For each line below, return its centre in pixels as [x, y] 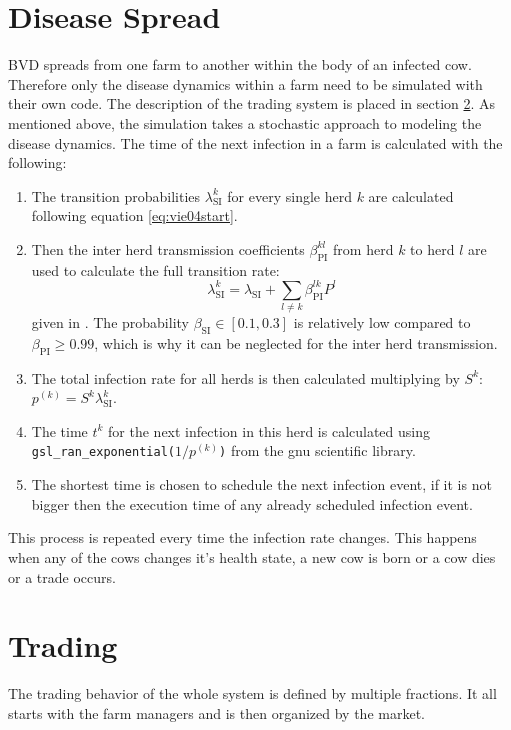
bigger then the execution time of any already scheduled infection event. [252, 503]
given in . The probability [110, 322]
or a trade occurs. [62, 576]
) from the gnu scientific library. [317, 450]
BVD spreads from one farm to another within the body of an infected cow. [240, 64]
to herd [432, 248]
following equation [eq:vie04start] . [134, 215]
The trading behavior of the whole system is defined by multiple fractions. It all [252, 693]
